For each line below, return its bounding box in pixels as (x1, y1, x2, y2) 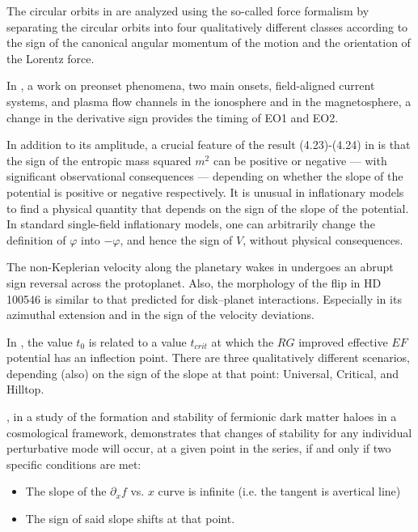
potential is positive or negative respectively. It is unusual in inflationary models (6, 183, 404, 200)
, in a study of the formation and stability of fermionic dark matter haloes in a (6, 408, 397, 425)
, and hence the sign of (120, 231, 233, 248)
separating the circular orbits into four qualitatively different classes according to (6, 18, 408, 35)
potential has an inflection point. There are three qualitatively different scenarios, (6, 349, 410, 366)
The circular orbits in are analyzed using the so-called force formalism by (6, 2, 369, 19)
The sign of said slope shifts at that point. (25, 510, 235, 527)
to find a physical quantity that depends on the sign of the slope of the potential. (6, 199, 409, 216)
